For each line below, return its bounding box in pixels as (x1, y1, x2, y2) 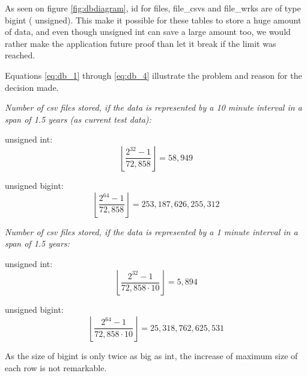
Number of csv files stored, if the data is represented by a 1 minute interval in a (5, 225, 298, 238)
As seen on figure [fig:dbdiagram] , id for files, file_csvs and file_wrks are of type (5, 2, 301, 14)
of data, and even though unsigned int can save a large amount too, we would (5, 25, 291, 38)
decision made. (5, 81, 59, 93)
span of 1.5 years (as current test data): (5, 112, 151, 125)
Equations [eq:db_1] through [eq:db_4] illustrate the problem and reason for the (5, 69, 302, 81)
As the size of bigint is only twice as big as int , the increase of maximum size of (5, 349, 298, 362)
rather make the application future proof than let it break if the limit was (5, 37, 276, 49)
